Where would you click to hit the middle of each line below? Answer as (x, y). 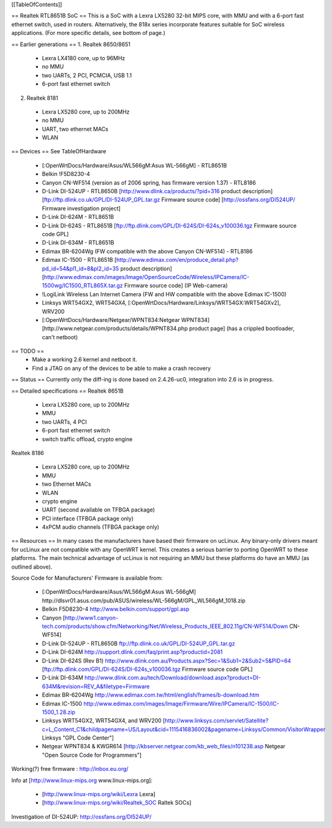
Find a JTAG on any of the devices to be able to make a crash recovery (122, 368)
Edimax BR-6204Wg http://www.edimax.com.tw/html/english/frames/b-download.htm (151, 695)
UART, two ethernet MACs (75, 129)
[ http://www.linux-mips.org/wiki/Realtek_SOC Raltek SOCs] (117, 803)
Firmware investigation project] (81, 208)
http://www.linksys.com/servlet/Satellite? (217, 721)
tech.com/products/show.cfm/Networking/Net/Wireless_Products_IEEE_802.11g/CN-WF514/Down (165, 626)
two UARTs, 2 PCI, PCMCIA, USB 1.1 (87, 75)
